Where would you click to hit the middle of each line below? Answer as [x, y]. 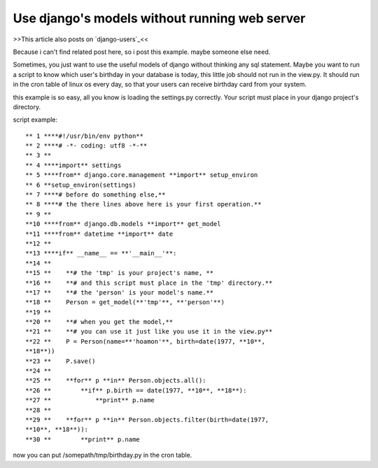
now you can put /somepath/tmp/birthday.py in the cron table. [103, 455]
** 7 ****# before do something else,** [96, 195]
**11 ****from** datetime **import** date [99, 234]
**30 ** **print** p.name [83, 439]
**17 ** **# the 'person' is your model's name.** [119, 292]
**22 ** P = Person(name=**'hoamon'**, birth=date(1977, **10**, [145, 341]
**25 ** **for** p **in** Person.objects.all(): [116, 381]
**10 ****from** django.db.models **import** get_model [123, 224]
